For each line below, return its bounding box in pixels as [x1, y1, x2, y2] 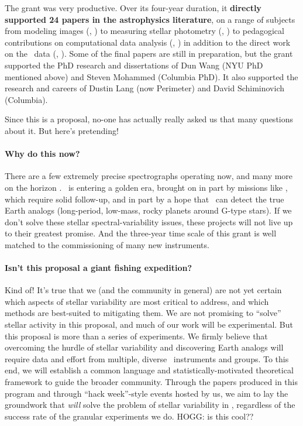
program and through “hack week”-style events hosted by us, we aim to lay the [5, 387, 288, 399]
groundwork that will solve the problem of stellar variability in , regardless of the [5, 398, 295, 411]
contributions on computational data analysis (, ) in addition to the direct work [5, 36, 291, 48]
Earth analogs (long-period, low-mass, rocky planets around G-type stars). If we [5, 204, 292, 217]
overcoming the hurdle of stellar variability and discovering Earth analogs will [5, 341, 284, 353]
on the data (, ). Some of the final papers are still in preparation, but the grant [5, 47, 293, 60]
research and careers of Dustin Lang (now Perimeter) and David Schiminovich [5, 82, 285, 94]
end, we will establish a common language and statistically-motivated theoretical [5, 364, 294, 376]
